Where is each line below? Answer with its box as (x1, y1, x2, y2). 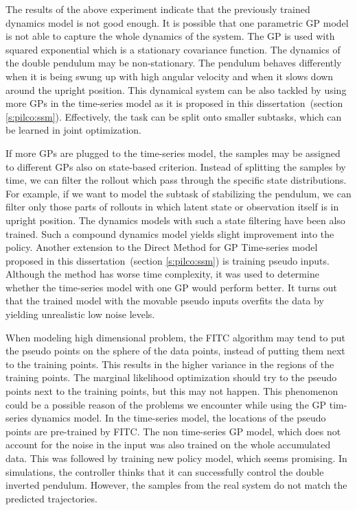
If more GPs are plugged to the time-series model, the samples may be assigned (5, 145, 341, 160)
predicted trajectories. (5, 491, 97, 505)
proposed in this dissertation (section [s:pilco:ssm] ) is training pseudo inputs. (5, 253, 330, 267)
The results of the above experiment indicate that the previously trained (5, 2, 310, 16)
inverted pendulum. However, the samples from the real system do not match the (5, 478, 347, 492)
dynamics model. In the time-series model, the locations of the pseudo (31, 411, 326, 425)
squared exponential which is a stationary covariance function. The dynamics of (5, 42, 341, 56)
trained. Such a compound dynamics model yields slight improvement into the (5, 226, 334, 241)
